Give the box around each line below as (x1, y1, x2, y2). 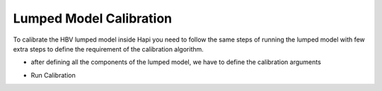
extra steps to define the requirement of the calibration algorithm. (13, 44, 204, 53)
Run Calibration (30, 71, 76, 79)
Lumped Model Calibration (13, 11, 173, 26)
